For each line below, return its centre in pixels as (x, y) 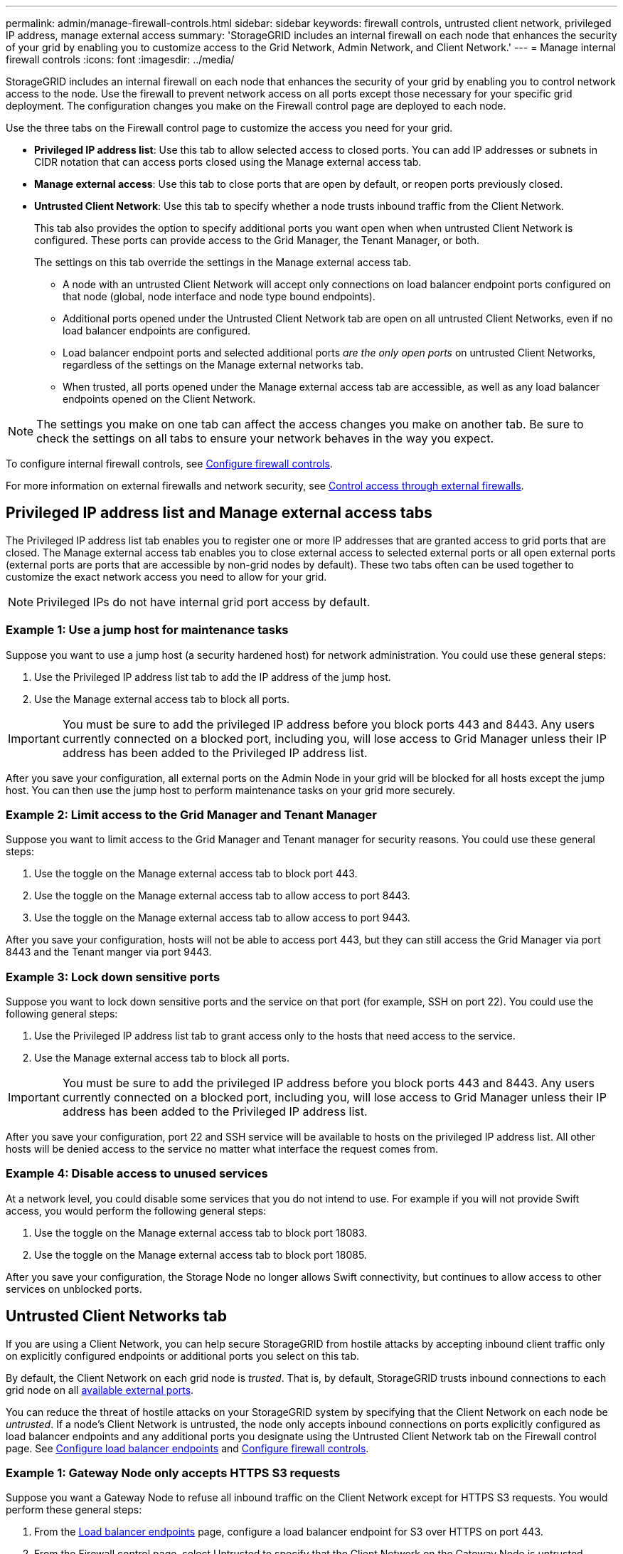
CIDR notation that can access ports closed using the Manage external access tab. (228, 162)
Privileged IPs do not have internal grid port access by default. (203, 602)
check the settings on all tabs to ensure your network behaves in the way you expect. (265, 438)
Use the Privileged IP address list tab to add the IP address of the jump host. (213, 677)
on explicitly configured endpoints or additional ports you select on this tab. (183, 1355)
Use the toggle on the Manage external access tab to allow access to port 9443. (222, 918)
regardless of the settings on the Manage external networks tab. (213, 365)
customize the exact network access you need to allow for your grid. (166, 576)
